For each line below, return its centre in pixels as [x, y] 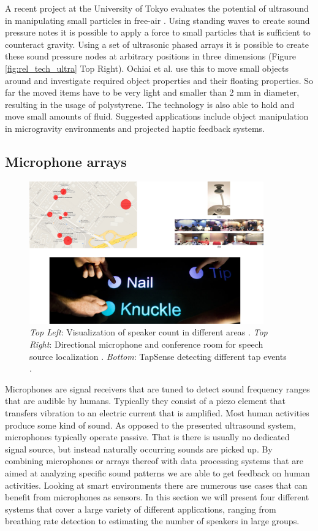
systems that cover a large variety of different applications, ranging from [141, 509]
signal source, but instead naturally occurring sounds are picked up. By [139, 449]
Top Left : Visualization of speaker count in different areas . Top [149, 332]
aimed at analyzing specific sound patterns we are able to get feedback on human [157, 473]
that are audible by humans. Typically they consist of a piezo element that [145, 401]
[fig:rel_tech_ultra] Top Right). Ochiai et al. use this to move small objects [147, 68]
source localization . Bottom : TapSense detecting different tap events [158, 356]
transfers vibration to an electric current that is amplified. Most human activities [157, 413]
